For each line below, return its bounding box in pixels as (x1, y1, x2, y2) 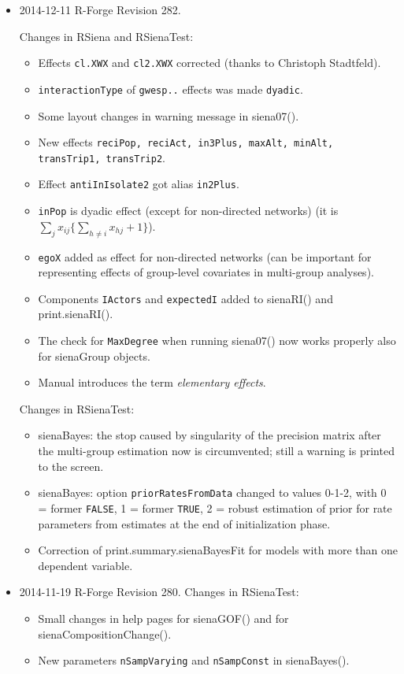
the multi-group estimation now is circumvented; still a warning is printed (38, 443, 395, 459)
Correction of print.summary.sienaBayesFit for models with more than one (38, 542, 398, 558)
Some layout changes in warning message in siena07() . (38, 107, 299, 124)
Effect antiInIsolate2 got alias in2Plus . (38, 176, 239, 192)
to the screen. (38, 457, 104, 474)
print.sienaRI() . (38, 306, 113, 322)
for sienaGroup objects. (38, 347, 150, 364)
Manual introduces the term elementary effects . (38, 374, 266, 391)
